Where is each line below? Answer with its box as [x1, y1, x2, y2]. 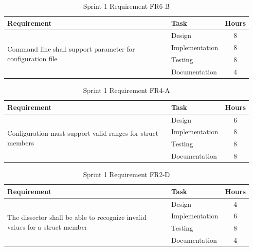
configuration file [7, 53, 57, 63]
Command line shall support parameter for [7, 43, 135, 54]
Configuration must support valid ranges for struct [7, 127, 159, 138]
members [7, 137, 34, 147]
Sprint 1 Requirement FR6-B [83, 1, 170, 11]
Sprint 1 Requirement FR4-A [83, 85, 170, 95]
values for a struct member [7, 221, 88, 232]
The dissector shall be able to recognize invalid [7, 212, 147, 222]
